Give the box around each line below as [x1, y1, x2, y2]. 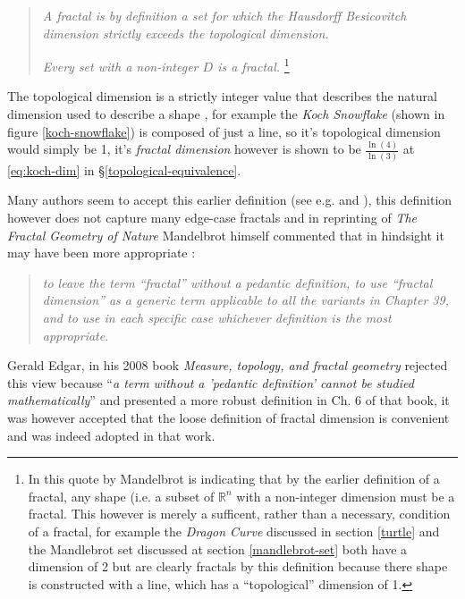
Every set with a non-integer [42, 56, 199, 75]
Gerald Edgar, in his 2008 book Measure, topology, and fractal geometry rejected [7, 356, 448, 375]
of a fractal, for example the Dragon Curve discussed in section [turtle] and [28, 521, 440, 540]
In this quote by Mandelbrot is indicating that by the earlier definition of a [28, 469, 440, 488]
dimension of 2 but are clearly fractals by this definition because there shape [28, 557, 448, 576]
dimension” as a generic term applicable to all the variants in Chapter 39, [42, 291, 449, 309]
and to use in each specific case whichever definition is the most [42, 308, 392, 326]
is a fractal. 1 [217, 55, 290, 75]
